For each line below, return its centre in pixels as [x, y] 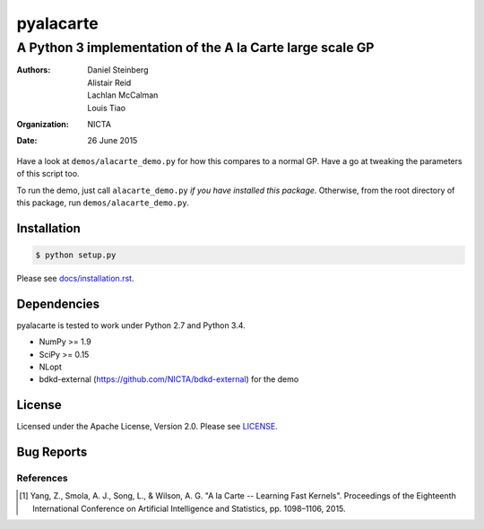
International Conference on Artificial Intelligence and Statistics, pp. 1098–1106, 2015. [189, 508]
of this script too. [48, 174]
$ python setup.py [76, 255]
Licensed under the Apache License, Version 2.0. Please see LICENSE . [147, 427]
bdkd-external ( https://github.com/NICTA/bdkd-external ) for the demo [169, 379]
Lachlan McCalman [123, 95]
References [42, 478]
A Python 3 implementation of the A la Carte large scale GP [195, 48]
